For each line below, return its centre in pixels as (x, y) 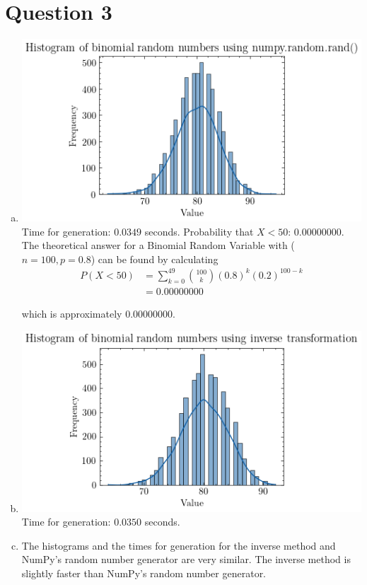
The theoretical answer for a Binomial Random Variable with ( (158, 245)
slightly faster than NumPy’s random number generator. (144, 573)
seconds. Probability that (199, 231)
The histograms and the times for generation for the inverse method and (179, 545)
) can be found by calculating (155, 259)
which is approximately (72, 314)
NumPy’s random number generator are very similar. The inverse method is (186, 559)
